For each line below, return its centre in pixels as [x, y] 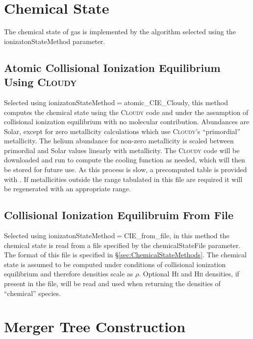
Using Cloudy [40, 82]
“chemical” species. [33, 293]
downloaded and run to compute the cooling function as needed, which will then [125, 160]
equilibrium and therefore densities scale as [69, 274]
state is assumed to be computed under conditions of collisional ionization [115, 264]
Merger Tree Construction [95, 327]
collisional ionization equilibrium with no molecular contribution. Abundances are [127, 122]
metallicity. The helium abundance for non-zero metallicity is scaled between [119, 141]
